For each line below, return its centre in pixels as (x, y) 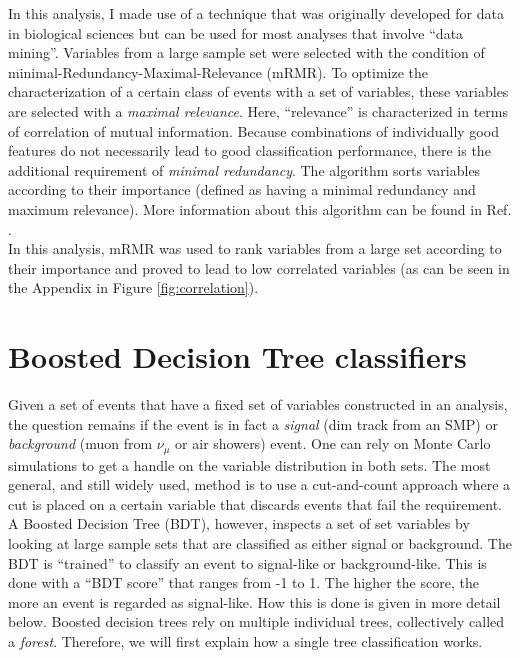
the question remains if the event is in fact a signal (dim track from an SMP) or (253, 423)
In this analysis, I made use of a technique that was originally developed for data (256, 13)
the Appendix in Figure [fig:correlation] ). (133, 287)
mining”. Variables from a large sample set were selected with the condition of (246, 52)
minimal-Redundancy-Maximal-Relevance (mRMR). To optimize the (218, 71)
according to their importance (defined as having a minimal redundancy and (242, 189)
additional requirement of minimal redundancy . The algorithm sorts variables (244, 169)
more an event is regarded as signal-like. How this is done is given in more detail (254, 601)
